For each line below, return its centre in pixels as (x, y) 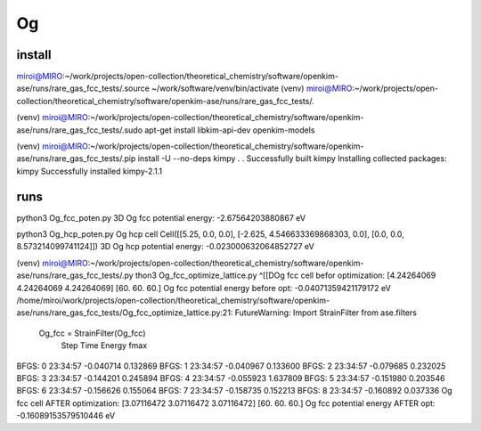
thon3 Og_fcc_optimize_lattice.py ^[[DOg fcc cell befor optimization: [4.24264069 (285, 275)
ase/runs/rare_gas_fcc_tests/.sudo (79, 130)
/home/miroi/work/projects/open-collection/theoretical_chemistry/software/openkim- (173, 301)
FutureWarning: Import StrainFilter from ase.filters (326, 313)
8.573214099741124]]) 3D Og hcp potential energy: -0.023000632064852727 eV (166, 247)
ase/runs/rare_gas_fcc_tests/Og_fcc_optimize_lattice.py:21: (125, 313)
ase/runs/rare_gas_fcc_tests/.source (83, 88)
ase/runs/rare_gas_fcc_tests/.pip (76, 159)
